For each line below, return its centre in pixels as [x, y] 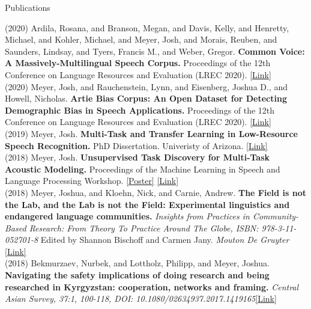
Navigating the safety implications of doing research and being [137, 275]
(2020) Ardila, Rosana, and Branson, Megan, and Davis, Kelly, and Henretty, [147, 27]
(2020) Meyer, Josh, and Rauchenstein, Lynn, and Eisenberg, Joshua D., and [146, 86]
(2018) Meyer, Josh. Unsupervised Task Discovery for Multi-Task [137, 157]
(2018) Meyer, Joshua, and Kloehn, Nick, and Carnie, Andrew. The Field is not [156, 192]
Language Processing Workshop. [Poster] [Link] [92, 181]
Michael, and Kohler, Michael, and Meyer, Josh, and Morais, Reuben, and [141, 39]
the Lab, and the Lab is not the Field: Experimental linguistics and [147, 204]
